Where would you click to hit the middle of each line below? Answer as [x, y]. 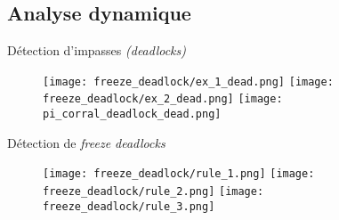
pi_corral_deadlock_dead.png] [132, 114]
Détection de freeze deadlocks [86, 142]
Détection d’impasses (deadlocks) [97, 50]
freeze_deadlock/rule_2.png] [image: [153, 192]
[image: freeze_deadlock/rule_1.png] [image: [179, 174]
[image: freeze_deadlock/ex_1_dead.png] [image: [188, 81]
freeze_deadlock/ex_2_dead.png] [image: [163, 99]
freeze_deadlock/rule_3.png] [129, 206]
